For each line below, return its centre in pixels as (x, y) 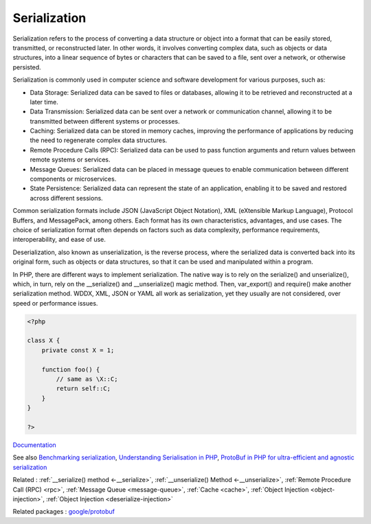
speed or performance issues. (55, 303)
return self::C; (83, 389)
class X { (44, 341)
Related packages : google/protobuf (64, 512)
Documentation (34, 445)
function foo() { (71, 369)
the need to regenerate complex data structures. (99, 140)
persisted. (27, 67)
